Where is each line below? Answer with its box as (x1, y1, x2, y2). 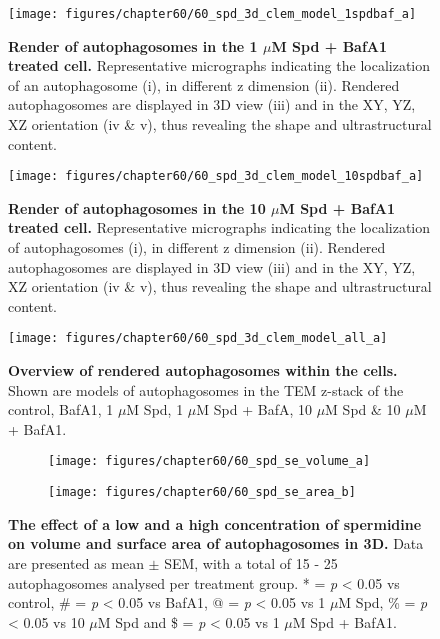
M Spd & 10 (325, 399, 401, 420)
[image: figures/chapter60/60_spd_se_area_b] (48, 485, 356, 500)
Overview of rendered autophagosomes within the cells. (8, 360, 398, 381)
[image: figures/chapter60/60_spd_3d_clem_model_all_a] (8, 331, 388, 346)
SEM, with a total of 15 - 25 (164, 552, 338, 573)
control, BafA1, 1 (8, 399, 114, 420)
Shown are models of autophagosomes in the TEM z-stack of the (8, 379, 404, 400)
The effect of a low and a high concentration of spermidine (8, 513, 422, 534)
